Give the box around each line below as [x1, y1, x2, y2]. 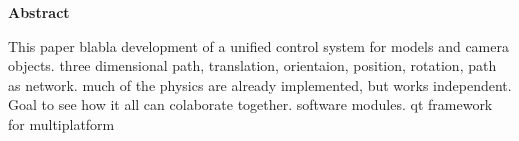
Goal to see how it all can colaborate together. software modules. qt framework [8, 94, 493, 115]
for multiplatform [8, 113, 115, 134]
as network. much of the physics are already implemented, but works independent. [8, 74, 512, 95]
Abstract [8, 2, 70, 22]
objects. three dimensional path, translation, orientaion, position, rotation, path [8, 55, 497, 76]
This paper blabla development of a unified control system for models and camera [8, 35, 509, 56]
